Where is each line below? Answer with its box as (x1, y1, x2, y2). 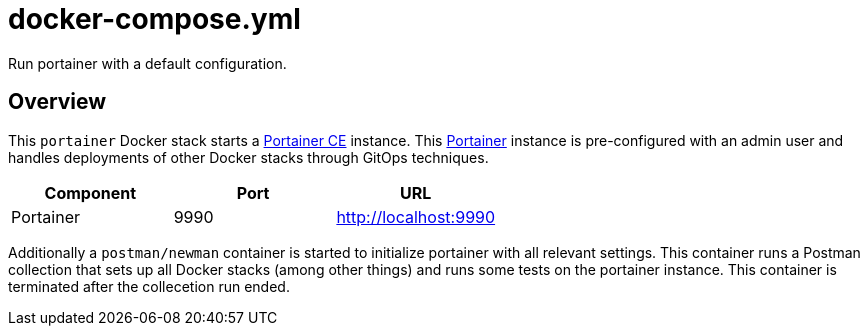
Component (44, 182, 137, 203)
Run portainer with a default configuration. (8, 54, 287, 72)
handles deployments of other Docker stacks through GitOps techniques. (8, 148, 489, 166)
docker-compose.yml (8, 2, 301, 36)
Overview (8, 89, 107, 115)
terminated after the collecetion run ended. (8, 277, 290, 295)
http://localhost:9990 (336, 206, 496, 227)
